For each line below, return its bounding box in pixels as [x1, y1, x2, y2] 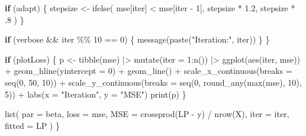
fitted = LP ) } [5, 119, 60, 131]
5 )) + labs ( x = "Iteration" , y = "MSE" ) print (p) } [5, 88, 186, 100]
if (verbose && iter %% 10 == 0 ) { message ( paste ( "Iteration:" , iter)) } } [5, 33, 270, 46]
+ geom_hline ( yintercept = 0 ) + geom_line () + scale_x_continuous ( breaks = [5, 64, 292, 77]
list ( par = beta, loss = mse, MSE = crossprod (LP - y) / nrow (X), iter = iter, [5, 108, 289, 120]
